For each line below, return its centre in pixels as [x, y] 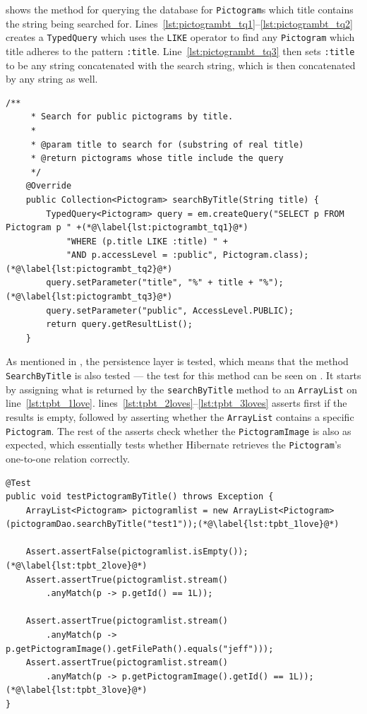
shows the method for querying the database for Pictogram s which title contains [180, 9]
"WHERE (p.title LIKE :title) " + [147, 241]
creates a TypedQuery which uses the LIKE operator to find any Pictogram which [180, 37]
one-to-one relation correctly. [68, 458]
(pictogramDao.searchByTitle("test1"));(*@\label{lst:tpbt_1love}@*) [173, 524]
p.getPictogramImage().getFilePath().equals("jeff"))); [140, 649]
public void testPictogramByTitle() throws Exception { [140, 497]
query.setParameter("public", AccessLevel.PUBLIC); [170, 310]
